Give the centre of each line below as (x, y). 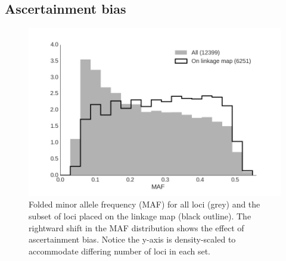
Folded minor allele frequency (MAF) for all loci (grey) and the (144, 204)
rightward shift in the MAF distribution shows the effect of (136, 227)
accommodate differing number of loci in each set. (120, 251)
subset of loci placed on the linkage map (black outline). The (140, 216)
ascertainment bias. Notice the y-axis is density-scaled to (132, 239)
